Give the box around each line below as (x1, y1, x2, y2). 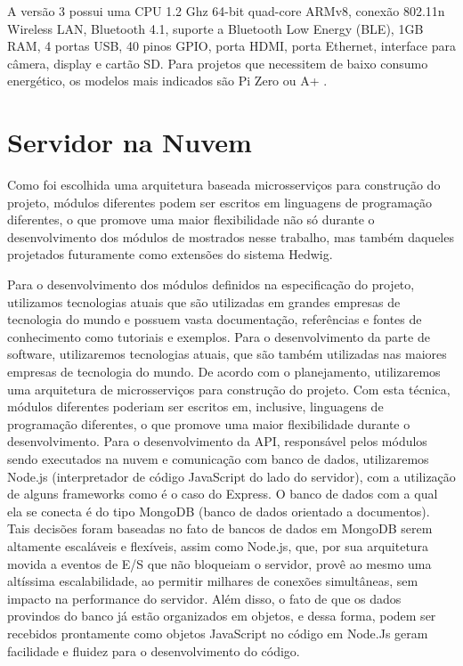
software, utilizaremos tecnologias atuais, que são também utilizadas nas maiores (7, 345, 447, 363)
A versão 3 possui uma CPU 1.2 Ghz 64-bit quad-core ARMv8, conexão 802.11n (7, 2, 445, 20)
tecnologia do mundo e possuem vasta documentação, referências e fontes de (7, 310, 422, 329)
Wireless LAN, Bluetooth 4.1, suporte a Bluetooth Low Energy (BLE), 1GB (7, 19, 424, 37)
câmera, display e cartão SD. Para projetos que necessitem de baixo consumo (7, 53, 428, 72)
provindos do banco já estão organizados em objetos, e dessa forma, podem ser (7, 606, 436, 625)
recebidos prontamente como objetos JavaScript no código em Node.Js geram (7, 623, 428, 642)
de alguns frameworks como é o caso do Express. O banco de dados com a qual (7, 484, 438, 503)
